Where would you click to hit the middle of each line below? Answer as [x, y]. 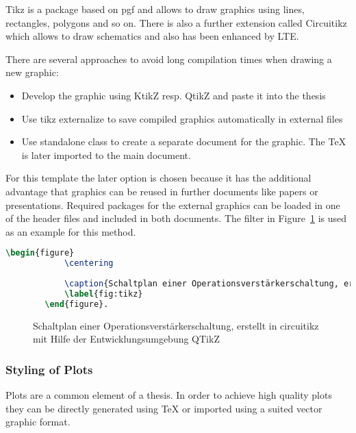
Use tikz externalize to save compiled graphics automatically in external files [182, 118]
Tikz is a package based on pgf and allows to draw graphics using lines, [155, 9]
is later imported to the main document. [106, 154]
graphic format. [38, 422]
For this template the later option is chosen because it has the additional [158, 178]
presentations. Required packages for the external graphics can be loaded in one [173, 205]
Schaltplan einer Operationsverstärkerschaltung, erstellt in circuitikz [176, 325]
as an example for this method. [71, 231]
